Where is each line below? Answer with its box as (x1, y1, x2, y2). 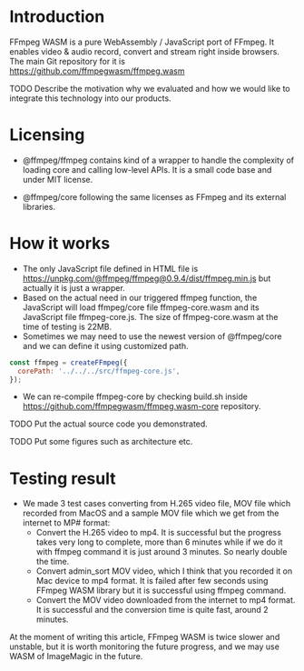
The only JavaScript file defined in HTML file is (22, 263, 199, 274)
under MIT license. (22, 174, 93, 185)
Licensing (9, 125, 85, 145)
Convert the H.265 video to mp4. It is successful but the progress (35, 527, 281, 538)
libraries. (22, 201, 56, 212)
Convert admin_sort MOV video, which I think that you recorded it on (35, 566, 293, 576)
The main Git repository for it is (9, 55, 125, 66)
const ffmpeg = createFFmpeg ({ (9, 357, 128, 367)
